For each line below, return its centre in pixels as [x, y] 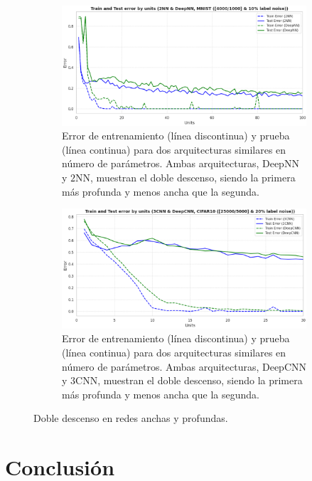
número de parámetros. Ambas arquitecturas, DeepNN [181, 163]
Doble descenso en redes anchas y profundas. [131, 418]
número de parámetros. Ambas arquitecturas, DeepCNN [184, 366]
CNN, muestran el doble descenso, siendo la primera [189, 380]
